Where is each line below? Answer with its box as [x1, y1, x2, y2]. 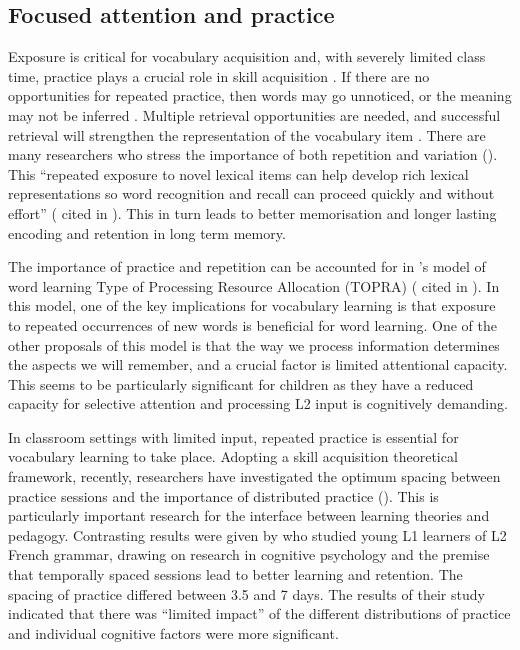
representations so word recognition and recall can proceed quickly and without [8, 183, 495, 204]
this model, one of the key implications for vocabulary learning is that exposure [8, 295, 496, 316]
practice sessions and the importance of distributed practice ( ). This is [8, 485, 439, 506]
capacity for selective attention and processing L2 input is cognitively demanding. [8, 393, 508, 414]
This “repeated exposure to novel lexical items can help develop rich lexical [8, 163, 469, 184]
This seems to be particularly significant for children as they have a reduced [8, 373, 474, 394]
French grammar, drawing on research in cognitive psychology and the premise [8, 544, 490, 565]
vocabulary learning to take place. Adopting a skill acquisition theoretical [8, 446, 458, 467]
